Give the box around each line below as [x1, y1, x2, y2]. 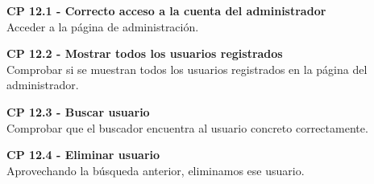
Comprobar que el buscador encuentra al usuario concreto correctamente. [6, 119, 368, 136]
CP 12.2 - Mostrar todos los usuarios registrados [6, 45, 283, 62]
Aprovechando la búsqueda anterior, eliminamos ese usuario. [6, 162, 305, 178]
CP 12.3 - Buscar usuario [6, 103, 150, 120]
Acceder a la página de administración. [6, 18, 199, 35]
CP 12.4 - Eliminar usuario [6, 146, 160, 163]
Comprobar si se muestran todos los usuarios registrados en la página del [6, 60, 368, 77]
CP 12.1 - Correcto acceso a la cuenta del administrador [6, 2, 326, 18]
